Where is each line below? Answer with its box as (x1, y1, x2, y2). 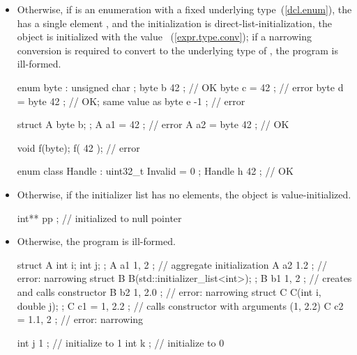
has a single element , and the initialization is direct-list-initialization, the (17, 15, 332, 30)
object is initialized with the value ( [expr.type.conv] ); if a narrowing (17, 29, 312, 44)
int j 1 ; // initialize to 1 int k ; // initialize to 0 (17, 335, 225, 349)
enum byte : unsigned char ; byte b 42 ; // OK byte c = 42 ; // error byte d (17, 79, 344, 94)
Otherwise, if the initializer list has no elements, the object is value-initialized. (17, 187, 351, 201)
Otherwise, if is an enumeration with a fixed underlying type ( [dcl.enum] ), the (17, 2, 352, 16)
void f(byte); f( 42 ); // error (17, 140, 140, 155)
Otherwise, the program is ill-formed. (17, 234, 176, 248)
